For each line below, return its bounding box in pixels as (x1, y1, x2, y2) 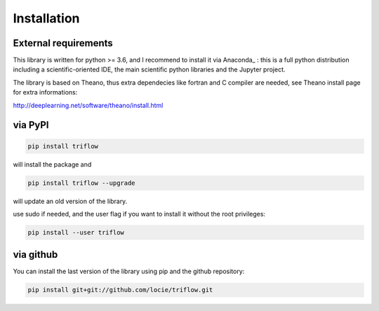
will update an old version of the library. (13, 197, 128, 205)
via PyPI (13, 119, 49, 131)
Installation (13, 11, 80, 26)
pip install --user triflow (27, 228, 124, 236)
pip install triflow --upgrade (27, 179, 136, 187)
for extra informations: (13, 88, 78, 97)
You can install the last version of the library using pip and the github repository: (13, 267, 245, 276)
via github (13, 249, 58, 261)
